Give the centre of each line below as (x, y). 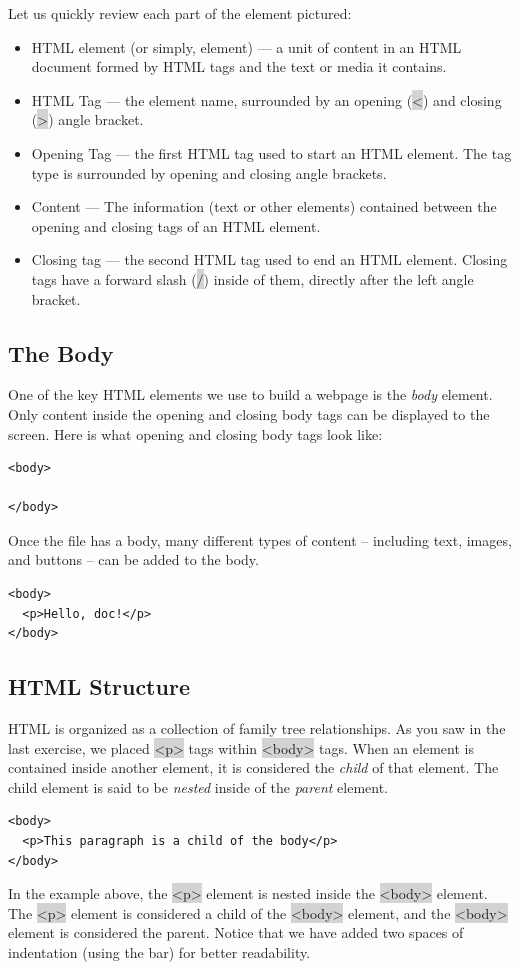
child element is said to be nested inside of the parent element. (198, 786)
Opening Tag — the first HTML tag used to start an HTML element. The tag (271, 152)
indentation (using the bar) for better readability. (159, 952)
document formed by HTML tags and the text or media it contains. (239, 66)
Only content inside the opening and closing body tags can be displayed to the (249, 413)
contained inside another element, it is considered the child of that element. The (253, 767)
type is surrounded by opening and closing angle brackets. (209, 172)
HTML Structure (99, 686)
